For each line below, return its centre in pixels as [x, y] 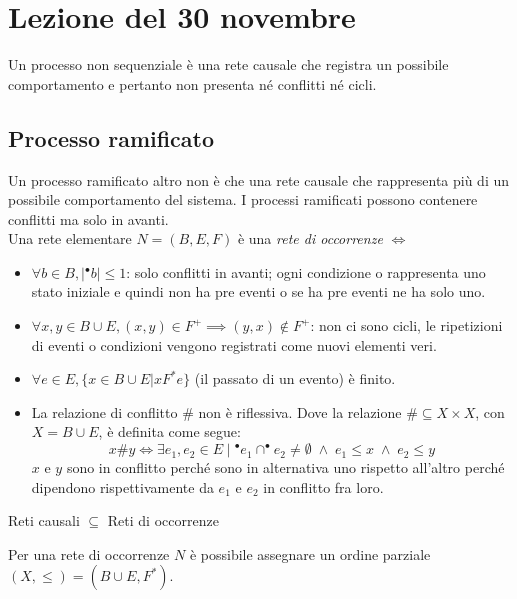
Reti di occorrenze [163, 520]
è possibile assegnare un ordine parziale [310, 553]
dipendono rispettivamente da [122, 486]
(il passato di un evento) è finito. [295, 378]
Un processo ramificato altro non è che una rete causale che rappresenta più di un [259, 179]
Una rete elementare [70, 238]
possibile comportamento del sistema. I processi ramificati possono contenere [243, 199]
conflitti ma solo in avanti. [88, 218]
